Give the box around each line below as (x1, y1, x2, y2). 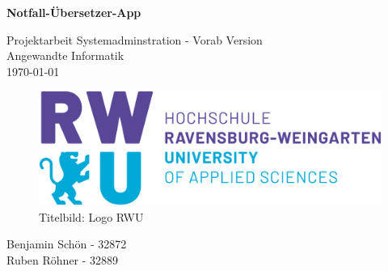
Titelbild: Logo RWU (39, 208, 144, 225)
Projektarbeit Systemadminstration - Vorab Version (6, 31, 263, 48)
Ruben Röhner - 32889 (6, 251, 119, 268)
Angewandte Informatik (6, 47, 124, 64)
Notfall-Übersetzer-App (6, 4, 141, 20)
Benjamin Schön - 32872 (6, 235, 127, 252)
